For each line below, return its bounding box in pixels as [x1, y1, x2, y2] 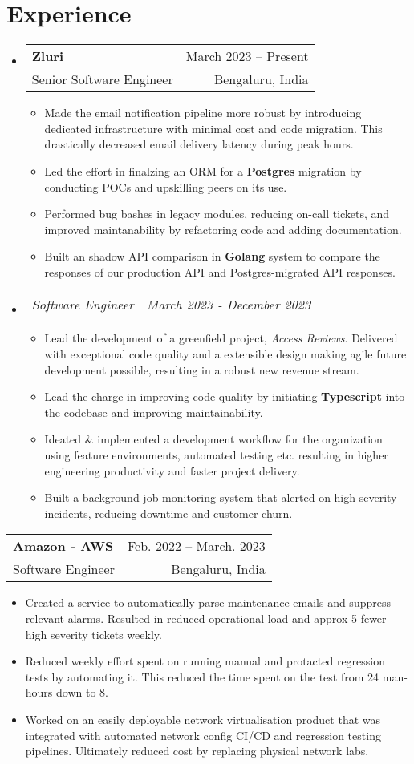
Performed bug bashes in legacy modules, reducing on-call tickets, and [44, 205, 390, 222]
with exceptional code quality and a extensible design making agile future [44, 346, 407, 362]
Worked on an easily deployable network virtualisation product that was [25, 710, 380, 727]
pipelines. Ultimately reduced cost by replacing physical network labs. [25, 742, 369, 759]
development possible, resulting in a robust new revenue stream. [44, 361, 359, 378]
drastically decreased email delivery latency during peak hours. [44, 135, 354, 152]
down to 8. [56, 684, 108, 701]
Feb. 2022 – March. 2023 [128, 536, 266, 556]
